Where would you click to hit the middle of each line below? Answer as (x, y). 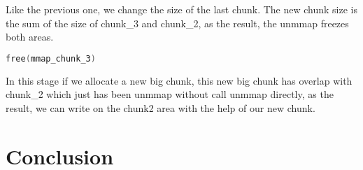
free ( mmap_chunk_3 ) (51, 58)
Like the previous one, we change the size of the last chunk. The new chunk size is (181, 9)
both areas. (30, 37)
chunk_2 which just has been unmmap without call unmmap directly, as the (170, 94)
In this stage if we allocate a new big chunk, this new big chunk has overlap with (179, 80)
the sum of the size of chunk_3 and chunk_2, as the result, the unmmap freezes (177, 23)
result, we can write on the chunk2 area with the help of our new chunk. (161, 107)
